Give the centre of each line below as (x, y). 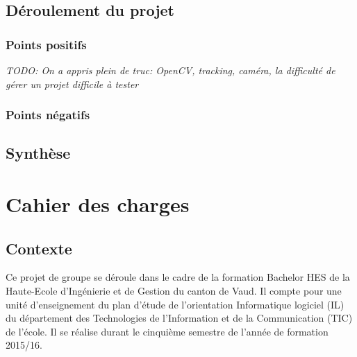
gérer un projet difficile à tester (72, 84)
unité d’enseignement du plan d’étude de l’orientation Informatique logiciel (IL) (175, 304)
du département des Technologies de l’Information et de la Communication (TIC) (179, 318)
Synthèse (38, 153)
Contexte (39, 248)
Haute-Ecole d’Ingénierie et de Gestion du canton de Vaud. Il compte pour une (174, 290)
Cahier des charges (98, 204)
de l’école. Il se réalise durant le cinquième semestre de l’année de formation (167, 331)
